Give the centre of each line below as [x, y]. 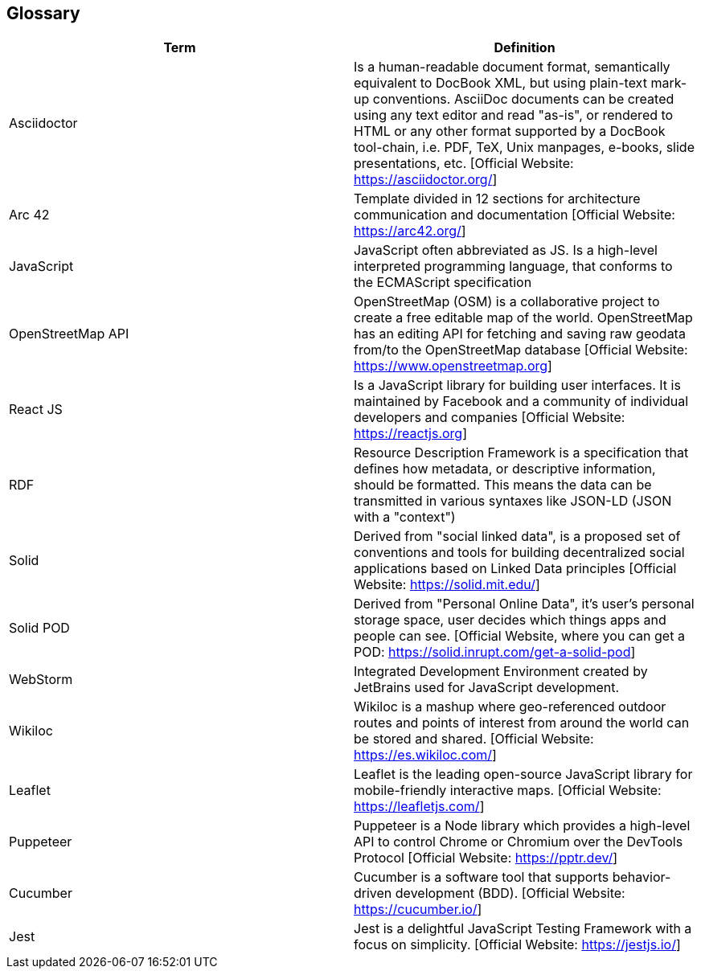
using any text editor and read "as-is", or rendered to [514, 115]
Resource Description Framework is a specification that [521, 453]
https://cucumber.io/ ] [418, 909]
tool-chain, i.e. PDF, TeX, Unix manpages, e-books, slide [524, 147]
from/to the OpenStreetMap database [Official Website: [521, 350]
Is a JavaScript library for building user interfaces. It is [517, 385]
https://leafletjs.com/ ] [419, 807]
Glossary [43, 13]
